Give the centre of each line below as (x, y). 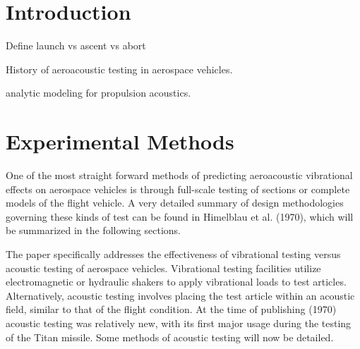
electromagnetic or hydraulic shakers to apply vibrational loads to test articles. (176, 282)
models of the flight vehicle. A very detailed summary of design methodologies (175, 203)
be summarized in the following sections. (93, 230)
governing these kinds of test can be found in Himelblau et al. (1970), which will (180, 216)
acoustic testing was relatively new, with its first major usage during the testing (179, 323)
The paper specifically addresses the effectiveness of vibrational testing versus (173, 254)
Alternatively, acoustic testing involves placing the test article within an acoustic (180, 295)
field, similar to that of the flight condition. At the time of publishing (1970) (171, 309)
